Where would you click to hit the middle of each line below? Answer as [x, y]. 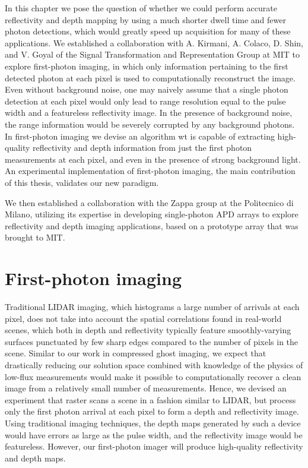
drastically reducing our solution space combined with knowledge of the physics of [154, 364]
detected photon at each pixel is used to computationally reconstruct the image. [150, 78]
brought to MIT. [35, 237]
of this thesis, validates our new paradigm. [82, 182]
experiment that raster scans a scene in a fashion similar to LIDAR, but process [150, 399]
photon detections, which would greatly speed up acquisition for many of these [148, 31]
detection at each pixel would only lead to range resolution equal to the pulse [145, 101]
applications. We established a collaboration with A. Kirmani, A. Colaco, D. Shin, [154, 42]
